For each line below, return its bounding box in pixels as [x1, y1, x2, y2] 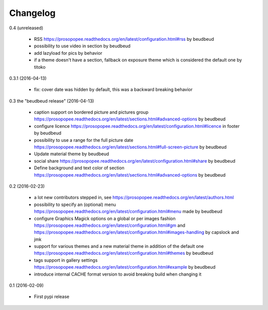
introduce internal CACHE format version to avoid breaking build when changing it [34, 271, 202, 277]
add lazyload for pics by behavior [34, 50, 103, 56]
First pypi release [34, 294, 69, 300]
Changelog [9, 7, 56, 18]
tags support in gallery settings [34, 257, 98, 263]
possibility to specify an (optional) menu [34, 202, 116, 207]
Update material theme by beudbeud [34, 151, 109, 157]
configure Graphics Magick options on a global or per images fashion [34, 215, 176, 221]
